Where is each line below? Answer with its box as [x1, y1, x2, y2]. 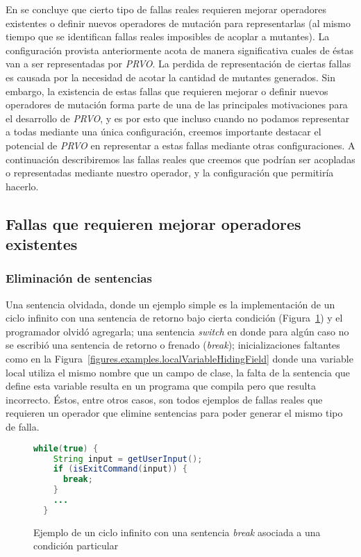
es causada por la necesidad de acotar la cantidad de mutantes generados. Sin [6, 69, 335, 84]
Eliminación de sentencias [6, 269, 152, 287]
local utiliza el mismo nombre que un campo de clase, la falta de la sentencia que [6, 365, 351, 379]
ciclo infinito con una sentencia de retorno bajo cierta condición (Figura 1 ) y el [6, 310, 343, 325]
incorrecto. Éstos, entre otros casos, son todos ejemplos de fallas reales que [6, 392, 323, 406]
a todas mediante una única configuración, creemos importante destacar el [6, 124, 321, 139]
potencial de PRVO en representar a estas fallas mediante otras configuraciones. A [6, 138, 355, 152]
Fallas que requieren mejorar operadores [6, 213, 301, 234]
